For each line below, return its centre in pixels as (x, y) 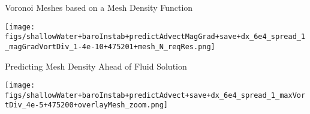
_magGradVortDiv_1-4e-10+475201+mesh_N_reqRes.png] (110, 46)
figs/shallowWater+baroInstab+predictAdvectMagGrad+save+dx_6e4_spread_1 (155, 37)
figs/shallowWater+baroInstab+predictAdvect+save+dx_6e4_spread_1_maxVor (155, 95)
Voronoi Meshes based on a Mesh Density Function (99, 7)
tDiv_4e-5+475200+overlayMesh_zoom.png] (87, 105)
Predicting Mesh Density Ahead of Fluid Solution (96, 66)
